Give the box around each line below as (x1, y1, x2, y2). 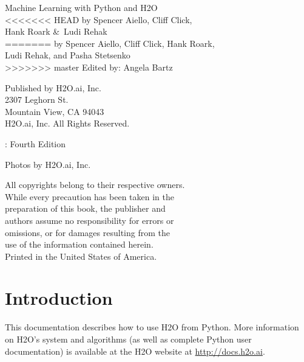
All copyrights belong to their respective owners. (5, 178, 185, 191)
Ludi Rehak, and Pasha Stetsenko (5, 49, 130, 61)
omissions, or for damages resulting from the (5, 226, 170, 238)
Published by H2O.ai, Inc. (5, 81, 101, 94)
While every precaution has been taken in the (5, 190, 174, 203)
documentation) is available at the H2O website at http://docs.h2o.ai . (5, 344, 265, 357)
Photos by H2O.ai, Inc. (5, 158, 91, 170)
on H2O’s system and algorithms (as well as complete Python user (5, 333, 252, 345)
